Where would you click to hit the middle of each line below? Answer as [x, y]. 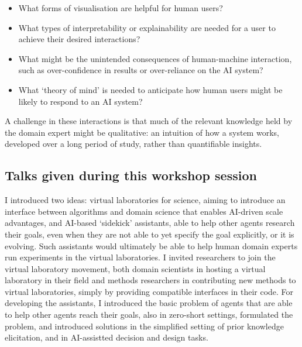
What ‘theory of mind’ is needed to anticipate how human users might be [150, 89]
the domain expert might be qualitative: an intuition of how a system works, [142, 132]
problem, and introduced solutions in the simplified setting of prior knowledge [144, 326]
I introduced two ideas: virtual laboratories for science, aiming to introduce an [145, 200]
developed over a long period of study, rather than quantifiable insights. [133, 144]
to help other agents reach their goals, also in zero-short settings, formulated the [149, 315]
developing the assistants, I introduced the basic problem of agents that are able [149, 303]
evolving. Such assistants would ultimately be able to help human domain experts [151, 245]
